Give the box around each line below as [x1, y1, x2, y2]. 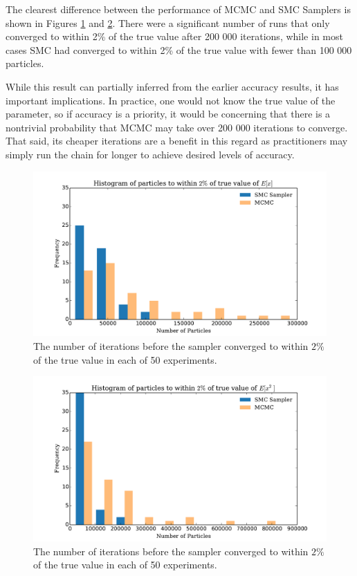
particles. [6, 56, 44, 71]
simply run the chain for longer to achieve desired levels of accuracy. [6, 147, 295, 161]
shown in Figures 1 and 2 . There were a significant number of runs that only [6, 15, 330, 30]
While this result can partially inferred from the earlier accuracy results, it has [6, 79, 339, 93]
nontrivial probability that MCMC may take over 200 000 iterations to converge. [6, 120, 348, 134]
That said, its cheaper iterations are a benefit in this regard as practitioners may [6, 133, 348, 148]
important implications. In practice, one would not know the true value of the [6, 93, 336, 107]
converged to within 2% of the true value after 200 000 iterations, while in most [6, 29, 343, 44]
